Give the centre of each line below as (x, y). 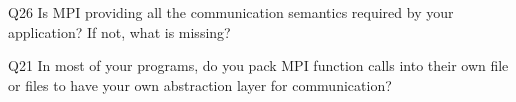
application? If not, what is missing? (119, 31)
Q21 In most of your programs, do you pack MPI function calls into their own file (258, 65)
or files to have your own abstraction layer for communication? (200, 84)
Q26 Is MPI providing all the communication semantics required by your (231, 12)
